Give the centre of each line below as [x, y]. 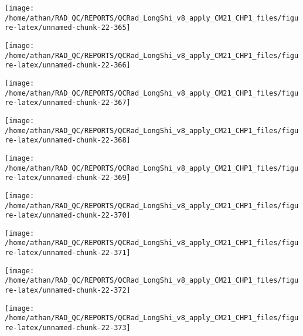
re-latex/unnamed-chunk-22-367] [68, 103]
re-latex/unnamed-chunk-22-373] [68, 328]
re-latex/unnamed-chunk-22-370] [68, 215]
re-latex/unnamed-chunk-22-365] [68, 28]
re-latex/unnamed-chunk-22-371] [68, 253]
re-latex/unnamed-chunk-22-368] [68, 140]
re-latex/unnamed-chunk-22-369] [68, 178]
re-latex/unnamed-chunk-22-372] [68, 291]
